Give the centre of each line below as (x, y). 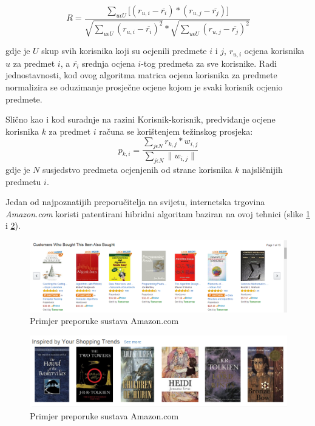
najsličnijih (262, 170)
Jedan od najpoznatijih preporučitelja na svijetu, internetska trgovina (135, 202)
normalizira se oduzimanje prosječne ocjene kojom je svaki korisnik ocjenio (144, 87)
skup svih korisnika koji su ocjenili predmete (124, 51)
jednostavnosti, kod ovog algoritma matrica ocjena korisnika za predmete (141, 75)
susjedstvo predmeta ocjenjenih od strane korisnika (137, 170)
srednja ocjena (109, 63)
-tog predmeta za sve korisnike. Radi (209, 63)
